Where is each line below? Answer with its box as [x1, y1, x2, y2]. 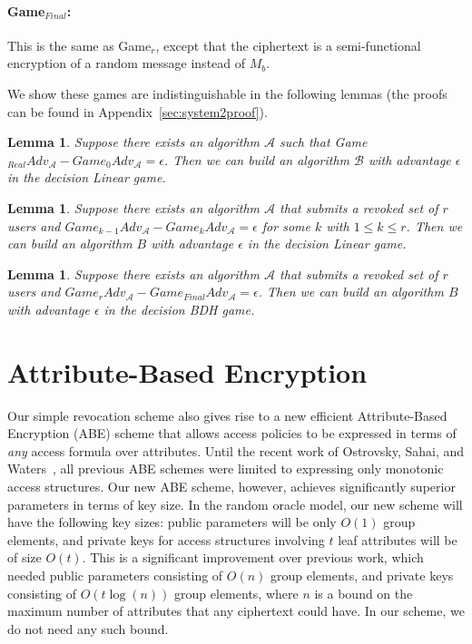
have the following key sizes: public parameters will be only [7, 512, 337, 532]
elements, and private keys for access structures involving [7, 530, 325, 549]
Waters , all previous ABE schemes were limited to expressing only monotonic [7, 459, 444, 478]
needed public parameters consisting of [7, 565, 223, 584]
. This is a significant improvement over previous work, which [82, 548, 424, 567]
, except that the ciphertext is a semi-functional [155, 35, 421, 54]
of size [7, 548, 42, 567]
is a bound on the [314, 583, 413, 602]
